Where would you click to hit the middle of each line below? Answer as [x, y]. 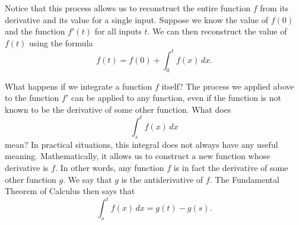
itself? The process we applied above [228, 86]
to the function [32, 98]
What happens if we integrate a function [79, 86]
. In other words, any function [110, 167]
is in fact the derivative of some [231, 167]
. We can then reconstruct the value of [217, 31]
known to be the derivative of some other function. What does [118, 109]
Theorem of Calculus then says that [70, 191]
